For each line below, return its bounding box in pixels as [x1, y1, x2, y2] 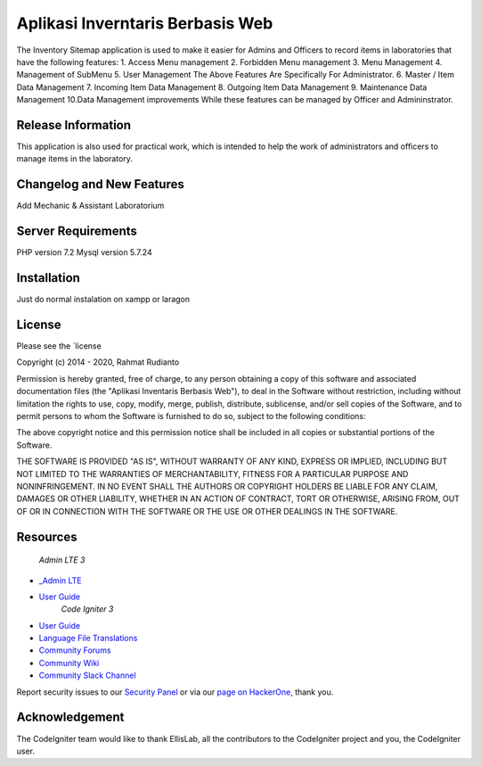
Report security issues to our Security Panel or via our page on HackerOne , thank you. [16, 687, 334, 697]
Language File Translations [38, 633, 138, 644]
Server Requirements [16, 224, 138, 239]
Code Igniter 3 [61, 604, 114, 614]
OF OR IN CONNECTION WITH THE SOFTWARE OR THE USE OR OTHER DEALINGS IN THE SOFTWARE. [16, 506, 398, 516]
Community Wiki [38, 657, 100, 668]
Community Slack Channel [38, 670, 137, 681]
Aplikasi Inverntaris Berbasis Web [16, 13, 273, 33]
